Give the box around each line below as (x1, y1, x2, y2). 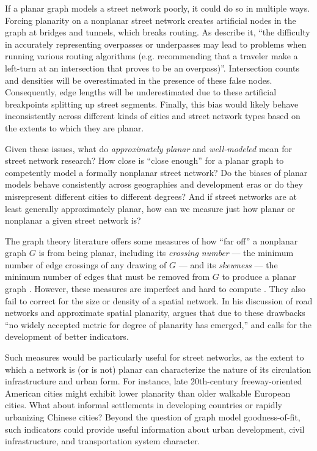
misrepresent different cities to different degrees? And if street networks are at (5, 189, 297, 202)
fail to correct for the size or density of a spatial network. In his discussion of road (5, 294, 313, 307)
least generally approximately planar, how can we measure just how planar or (5, 202, 295, 215)
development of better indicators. (5, 330, 129, 343)
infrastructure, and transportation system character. (5, 435, 200, 447)
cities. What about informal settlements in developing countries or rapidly (5, 398, 282, 411)
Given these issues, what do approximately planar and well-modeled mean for (5, 142, 292, 155)
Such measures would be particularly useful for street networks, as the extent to (5, 351, 304, 364)
